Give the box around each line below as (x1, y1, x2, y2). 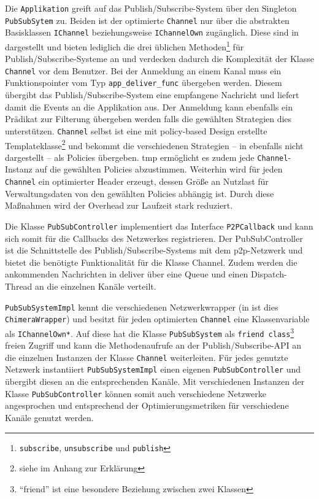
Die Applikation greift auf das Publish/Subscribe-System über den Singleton (5, 2, 297, 14)
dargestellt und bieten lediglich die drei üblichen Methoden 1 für (5, 38, 244, 53)
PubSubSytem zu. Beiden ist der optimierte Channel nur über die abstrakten (5, 14, 290, 26)
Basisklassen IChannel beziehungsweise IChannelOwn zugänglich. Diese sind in (5, 26, 299, 39)
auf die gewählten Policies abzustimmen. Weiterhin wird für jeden (35, 163, 283, 176)
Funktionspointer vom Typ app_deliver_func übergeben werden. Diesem (5, 76, 282, 89)
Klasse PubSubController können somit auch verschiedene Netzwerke (5, 387, 266, 400)
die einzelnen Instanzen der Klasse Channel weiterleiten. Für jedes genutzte (5, 350, 288, 363)
